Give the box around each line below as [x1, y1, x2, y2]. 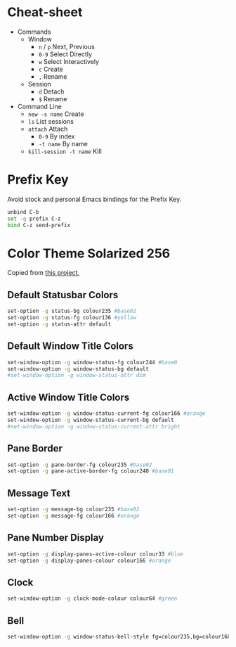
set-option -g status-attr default [7, 321, 112, 328]
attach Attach [27, 124, 68, 133]
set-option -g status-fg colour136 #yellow [7, 314, 137, 321]
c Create [38, 65, 63, 73]
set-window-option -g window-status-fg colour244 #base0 [7, 359, 178, 366]
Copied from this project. [7, 269, 79, 277]
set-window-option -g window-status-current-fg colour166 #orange [7, 410, 206, 417]
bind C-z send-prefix [7, 222, 71, 229]
